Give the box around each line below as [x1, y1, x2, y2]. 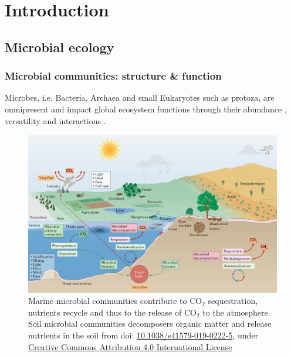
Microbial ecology [5, 37, 114, 56]
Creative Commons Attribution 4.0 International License [28, 340, 232, 352]
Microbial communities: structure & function [5, 69, 222, 83]
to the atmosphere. [202, 306, 270, 318]
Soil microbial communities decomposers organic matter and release [28, 317, 272, 330]
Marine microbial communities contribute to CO [28, 295, 202, 307]
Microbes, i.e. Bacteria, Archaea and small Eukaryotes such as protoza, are [5, 91, 275, 104]
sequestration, [208, 295, 258, 307]
